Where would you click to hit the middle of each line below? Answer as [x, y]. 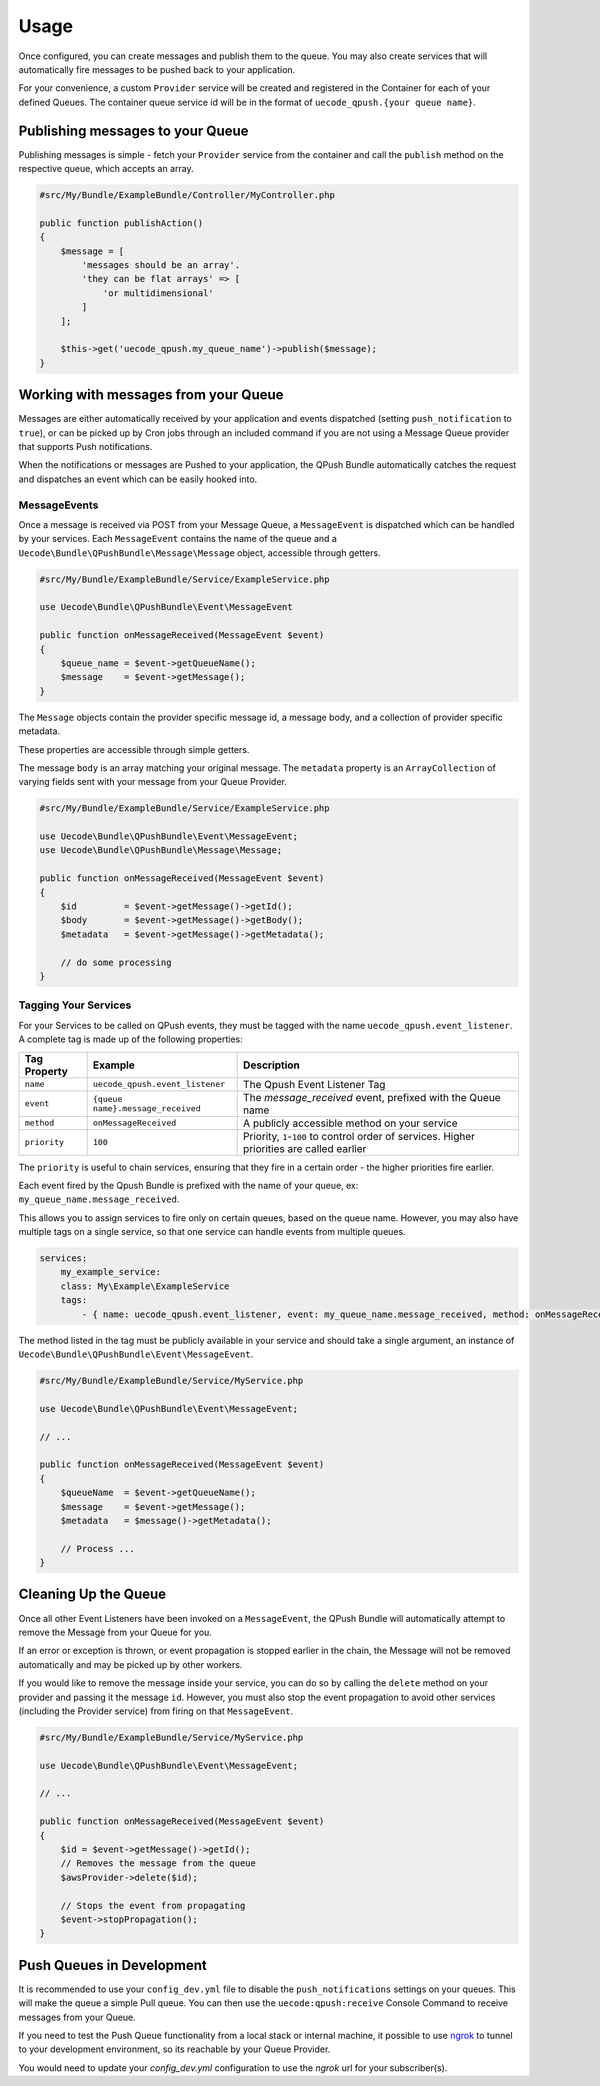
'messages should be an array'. [160, 264]
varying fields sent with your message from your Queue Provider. [152, 782]
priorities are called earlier [305, 1148]
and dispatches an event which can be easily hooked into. [138, 479]
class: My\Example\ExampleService [145, 1286]
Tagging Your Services [75, 1005]
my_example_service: [111, 1272]
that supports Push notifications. [85, 446]
